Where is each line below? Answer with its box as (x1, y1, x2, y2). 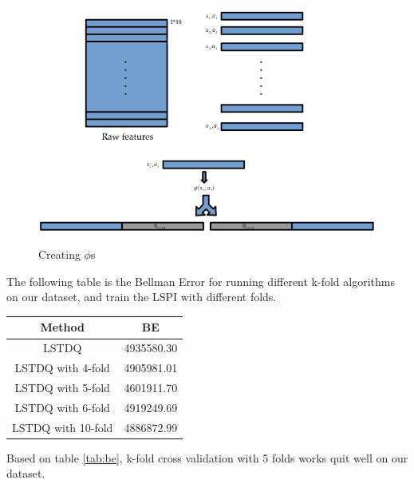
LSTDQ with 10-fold (12, 419, 113, 435)
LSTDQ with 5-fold (14, 379, 110, 395)
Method (40, 319, 85, 335)
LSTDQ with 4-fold (14, 359, 110, 376)
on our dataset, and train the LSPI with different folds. (6, 288, 277, 305)
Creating (38, 246, 81, 263)
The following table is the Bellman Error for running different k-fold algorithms (6, 272, 395, 289)
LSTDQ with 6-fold (14, 399, 110, 415)
